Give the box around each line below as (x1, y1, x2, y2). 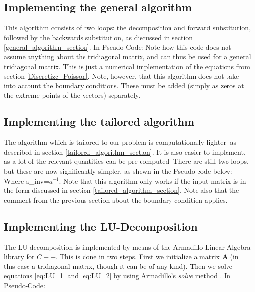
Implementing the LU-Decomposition (4, 218, 198, 234)
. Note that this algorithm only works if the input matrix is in (59, 175, 246, 186)
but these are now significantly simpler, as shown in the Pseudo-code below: (4, 165, 232, 176)
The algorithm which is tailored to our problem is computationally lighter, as (4, 137, 236, 147)
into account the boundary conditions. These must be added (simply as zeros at (4, 80, 244, 90)
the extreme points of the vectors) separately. (4, 90, 141, 100)
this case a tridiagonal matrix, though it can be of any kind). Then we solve (4, 261, 233, 271)
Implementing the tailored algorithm (4, 114, 195, 129)
